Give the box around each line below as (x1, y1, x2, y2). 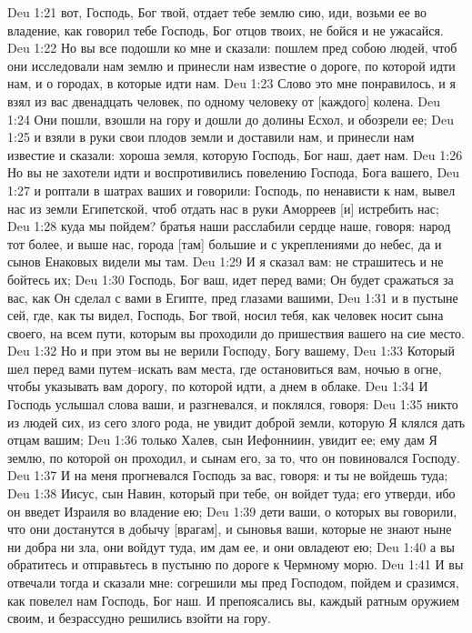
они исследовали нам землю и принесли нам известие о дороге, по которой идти (7, 55, 456, 75)
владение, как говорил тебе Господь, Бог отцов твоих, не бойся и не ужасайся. (7, 20, 444, 39)
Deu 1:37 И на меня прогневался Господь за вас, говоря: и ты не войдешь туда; (7, 466, 448, 485)
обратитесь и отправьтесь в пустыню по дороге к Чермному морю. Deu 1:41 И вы (7, 555, 464, 574)
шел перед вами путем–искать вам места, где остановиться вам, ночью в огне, (7, 358, 442, 377)
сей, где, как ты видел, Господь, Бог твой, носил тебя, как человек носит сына (7, 306, 444, 325)
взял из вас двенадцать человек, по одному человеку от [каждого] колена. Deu (7, 91, 440, 110)
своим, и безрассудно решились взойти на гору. (7, 608, 272, 628)
